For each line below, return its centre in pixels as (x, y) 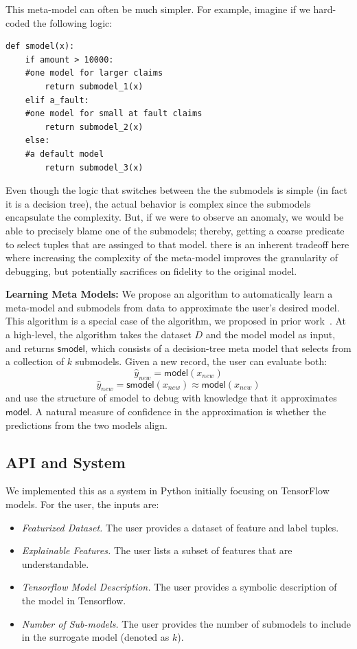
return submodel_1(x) (94, 86)
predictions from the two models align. (87, 425)
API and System (66, 462)
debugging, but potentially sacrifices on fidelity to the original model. (151, 271)
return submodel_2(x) (94, 127)
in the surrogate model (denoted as (95, 637)
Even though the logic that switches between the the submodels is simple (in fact (176, 190)
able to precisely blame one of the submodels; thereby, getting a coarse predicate (175, 230)
